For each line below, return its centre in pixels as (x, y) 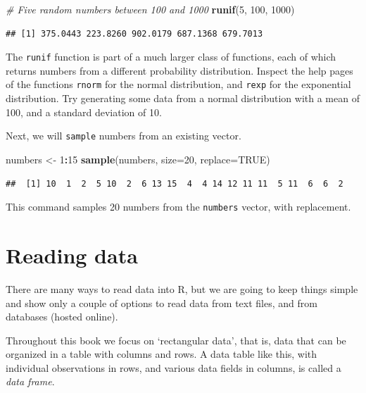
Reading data (72, 255)
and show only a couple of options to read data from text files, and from (162, 302)
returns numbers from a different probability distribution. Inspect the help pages (179, 70)
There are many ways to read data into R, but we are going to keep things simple (182, 288)
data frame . (30, 381)
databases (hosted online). (62, 317)
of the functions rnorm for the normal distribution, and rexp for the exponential (178, 84)
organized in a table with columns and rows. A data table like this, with (162, 354)
